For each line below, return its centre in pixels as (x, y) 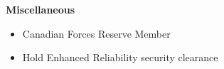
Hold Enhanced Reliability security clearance (120, 57)
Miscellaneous (41, 9)
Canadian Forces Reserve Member (96, 33)
